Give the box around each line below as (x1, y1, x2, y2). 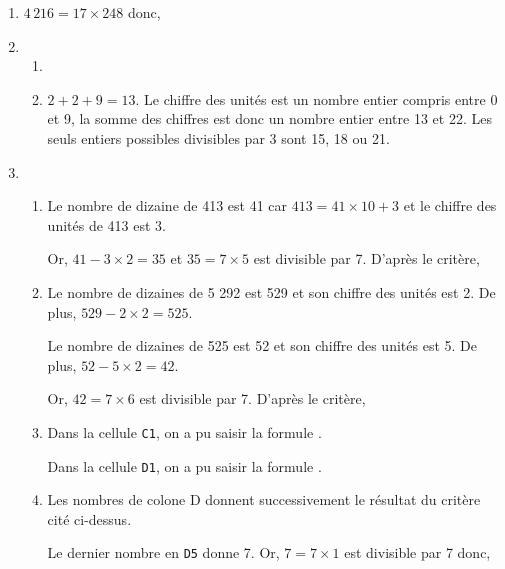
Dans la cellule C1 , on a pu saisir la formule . (47, 421, 322, 442)
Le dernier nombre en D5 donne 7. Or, (47, 542, 280, 563)
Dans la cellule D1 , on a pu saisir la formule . (47, 455, 322, 476)
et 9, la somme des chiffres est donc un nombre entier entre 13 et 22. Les (47, 108, 492, 129)
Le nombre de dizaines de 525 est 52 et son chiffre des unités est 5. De (47, 335, 477, 356)
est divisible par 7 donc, (344, 542, 491, 563)
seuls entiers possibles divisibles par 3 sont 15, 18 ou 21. (47, 127, 390, 148)
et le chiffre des (403, 195, 497, 216)
